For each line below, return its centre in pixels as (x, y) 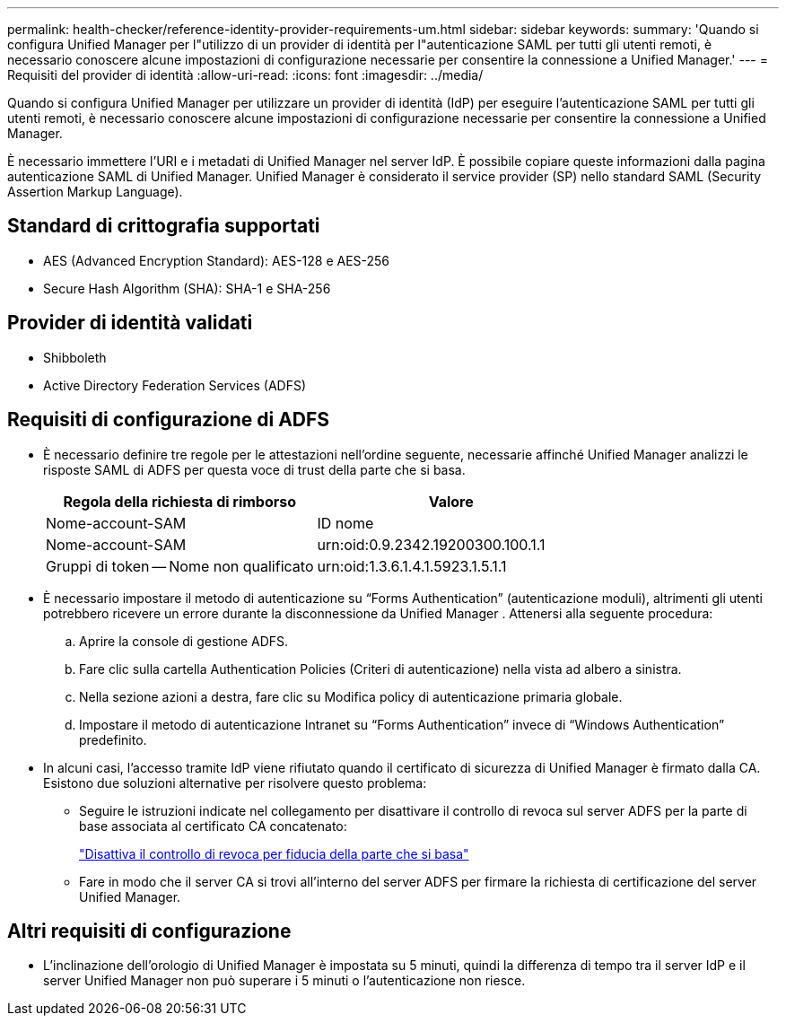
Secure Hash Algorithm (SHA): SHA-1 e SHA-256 (187, 288)
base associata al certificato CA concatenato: (213, 826)
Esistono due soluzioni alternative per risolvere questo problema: (235, 783)
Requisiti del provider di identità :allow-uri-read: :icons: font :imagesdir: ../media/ (245, 75)
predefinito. (113, 739)
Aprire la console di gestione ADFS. (184, 641)
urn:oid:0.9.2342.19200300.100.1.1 (431, 544)
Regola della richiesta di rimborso (180, 501)
